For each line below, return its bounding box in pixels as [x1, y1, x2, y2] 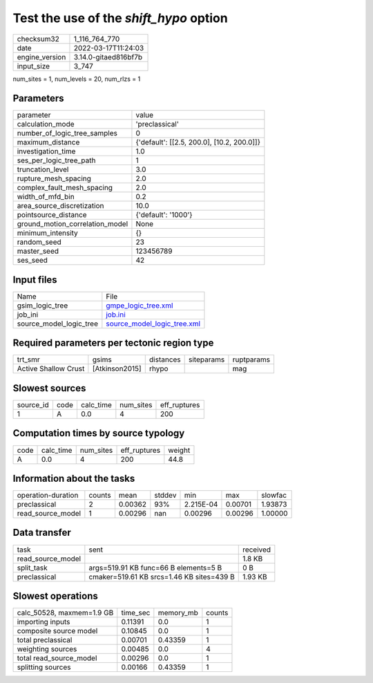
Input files [12, 274, 58, 286]
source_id [17, 400, 49, 409]
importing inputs [17, 617, 70, 627]
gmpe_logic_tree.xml [106, 301, 173, 310]
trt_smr [17, 355, 41, 364]
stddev [154, 491, 177, 500]
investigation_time [17, 147, 76, 156]
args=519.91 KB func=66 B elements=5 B [88, 563, 222, 572]
